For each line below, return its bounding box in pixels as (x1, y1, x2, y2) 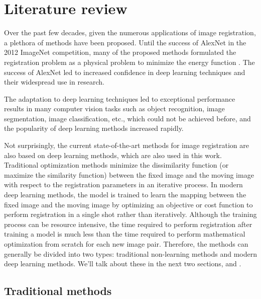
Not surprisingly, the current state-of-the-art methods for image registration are (4, 140, 249, 151)
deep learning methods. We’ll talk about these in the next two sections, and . (4, 258, 241, 269)
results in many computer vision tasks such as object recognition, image (4, 103, 225, 114)
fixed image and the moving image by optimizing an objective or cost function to (4, 199, 253, 209)
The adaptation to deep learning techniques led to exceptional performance (4, 93, 235, 104)
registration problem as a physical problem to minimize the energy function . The (4, 56, 255, 67)
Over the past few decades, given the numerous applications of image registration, (4, 27, 256, 38)
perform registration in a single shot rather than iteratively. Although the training (4, 209, 257, 219)
